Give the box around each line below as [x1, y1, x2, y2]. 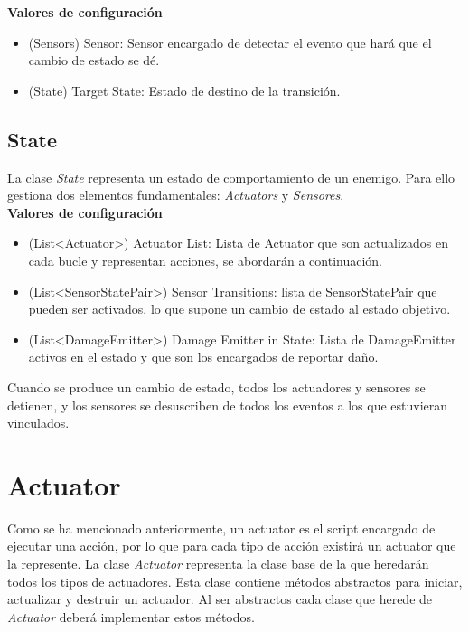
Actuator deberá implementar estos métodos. [7, 607, 255, 626]
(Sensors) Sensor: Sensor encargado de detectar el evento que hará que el [28, 33, 432, 52]
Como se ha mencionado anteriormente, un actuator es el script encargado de [7, 518, 436, 537]
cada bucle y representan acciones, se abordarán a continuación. [28, 250, 383, 269]
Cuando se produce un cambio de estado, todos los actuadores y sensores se [7, 377, 426, 396]
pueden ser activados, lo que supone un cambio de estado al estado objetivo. [28, 299, 451, 318]
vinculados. [7, 413, 70, 432]
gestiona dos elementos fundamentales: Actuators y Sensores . [7, 185, 344, 204]
